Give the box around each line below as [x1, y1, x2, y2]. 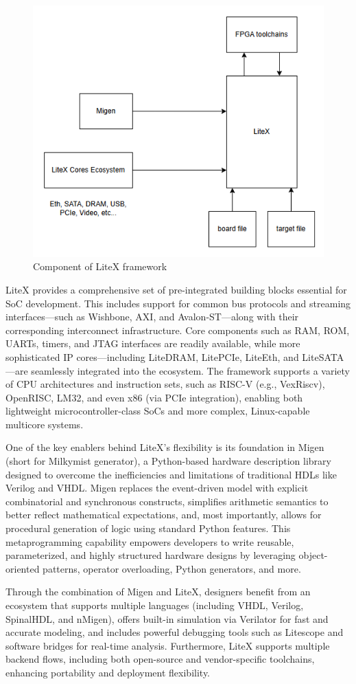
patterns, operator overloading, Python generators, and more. [43, 561, 301, 575]
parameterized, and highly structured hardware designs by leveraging [5, 548, 296, 562]
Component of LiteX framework [33, 259, 167, 274]
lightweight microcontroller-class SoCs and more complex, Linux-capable [5, 404, 310, 418]
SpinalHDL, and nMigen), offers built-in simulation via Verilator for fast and [5, 611, 329, 626]
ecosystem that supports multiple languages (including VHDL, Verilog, [5, 598, 304, 612]
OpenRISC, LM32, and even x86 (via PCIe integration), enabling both [5, 390, 303, 404]
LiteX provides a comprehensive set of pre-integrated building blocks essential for [5, 282, 347, 296]
